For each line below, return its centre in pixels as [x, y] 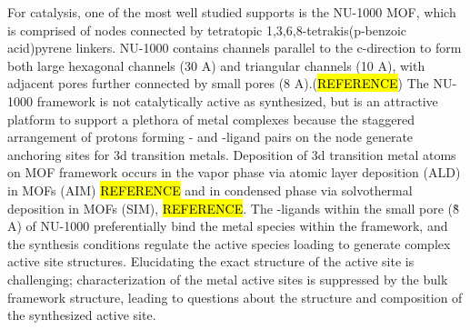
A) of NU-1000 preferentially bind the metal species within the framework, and [228, 226]
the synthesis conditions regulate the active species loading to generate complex [229, 243]
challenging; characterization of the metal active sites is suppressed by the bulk [228, 279]
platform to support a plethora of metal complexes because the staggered [211, 119]
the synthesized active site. [82, 315]
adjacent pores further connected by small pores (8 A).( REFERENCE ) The [218, 83]
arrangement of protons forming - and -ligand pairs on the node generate [210, 137]
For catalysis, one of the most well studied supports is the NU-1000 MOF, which [232, 12]
